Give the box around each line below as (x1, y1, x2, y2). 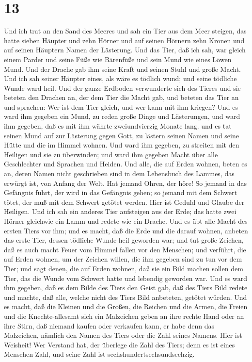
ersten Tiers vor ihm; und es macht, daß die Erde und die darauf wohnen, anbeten (4, 225, 248, 235)
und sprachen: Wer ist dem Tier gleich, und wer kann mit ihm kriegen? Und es (4, 101, 238, 112)
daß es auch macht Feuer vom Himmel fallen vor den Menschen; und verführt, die (4, 244, 246, 254)
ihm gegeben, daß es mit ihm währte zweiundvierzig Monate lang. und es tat (4, 121, 232, 131)
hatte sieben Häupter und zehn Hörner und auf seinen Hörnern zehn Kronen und (4, 35, 245, 45)
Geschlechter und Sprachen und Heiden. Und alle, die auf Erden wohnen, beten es (4, 159, 247, 169)
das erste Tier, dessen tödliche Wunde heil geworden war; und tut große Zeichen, (4, 235, 244, 245)
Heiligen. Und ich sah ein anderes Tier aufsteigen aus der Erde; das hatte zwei (4, 206, 236, 216)
